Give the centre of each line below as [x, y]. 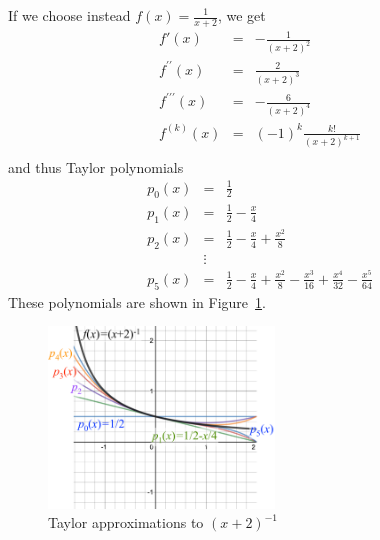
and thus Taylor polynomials [96, 166]
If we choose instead [69, 15]
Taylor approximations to [126, 522]
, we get [241, 15]
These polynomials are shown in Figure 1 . [137, 301]
